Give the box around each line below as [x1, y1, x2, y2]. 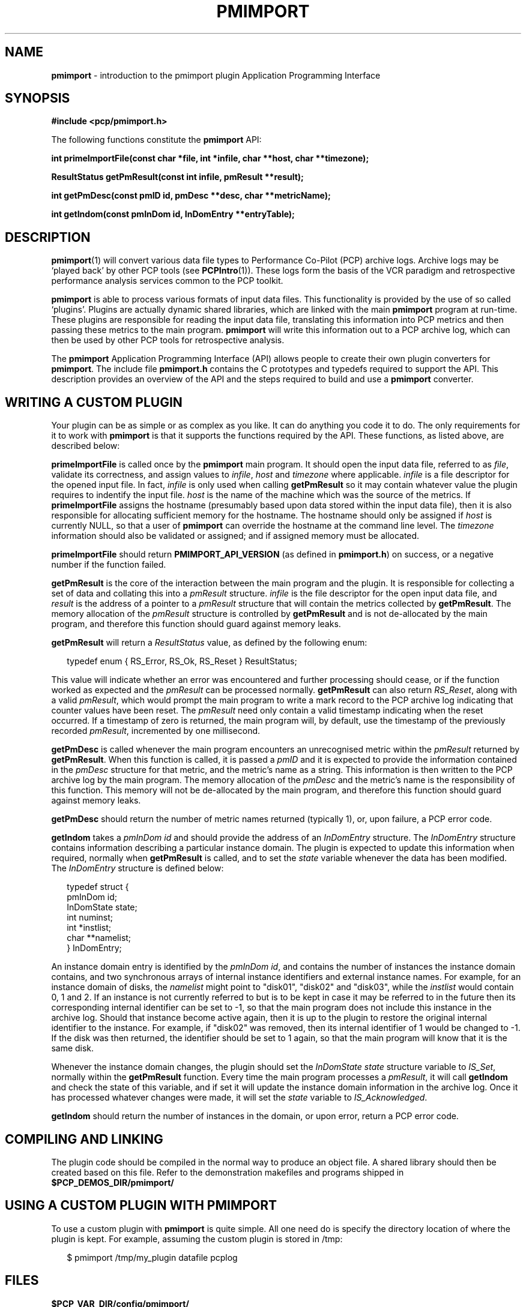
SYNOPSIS [5, 91, 70, 106]
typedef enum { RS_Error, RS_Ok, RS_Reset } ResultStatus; [67, 656, 297, 667]
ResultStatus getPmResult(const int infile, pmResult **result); [51, 172, 304, 182]
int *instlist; [67, 922, 111, 933]
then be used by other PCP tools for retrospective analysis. [51, 335, 285, 346]
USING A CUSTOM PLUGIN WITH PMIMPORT [5, 1198, 277, 1213]
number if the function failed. [51, 559, 166, 570]
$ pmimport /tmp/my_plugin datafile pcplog [67, 1252, 238, 1263]
